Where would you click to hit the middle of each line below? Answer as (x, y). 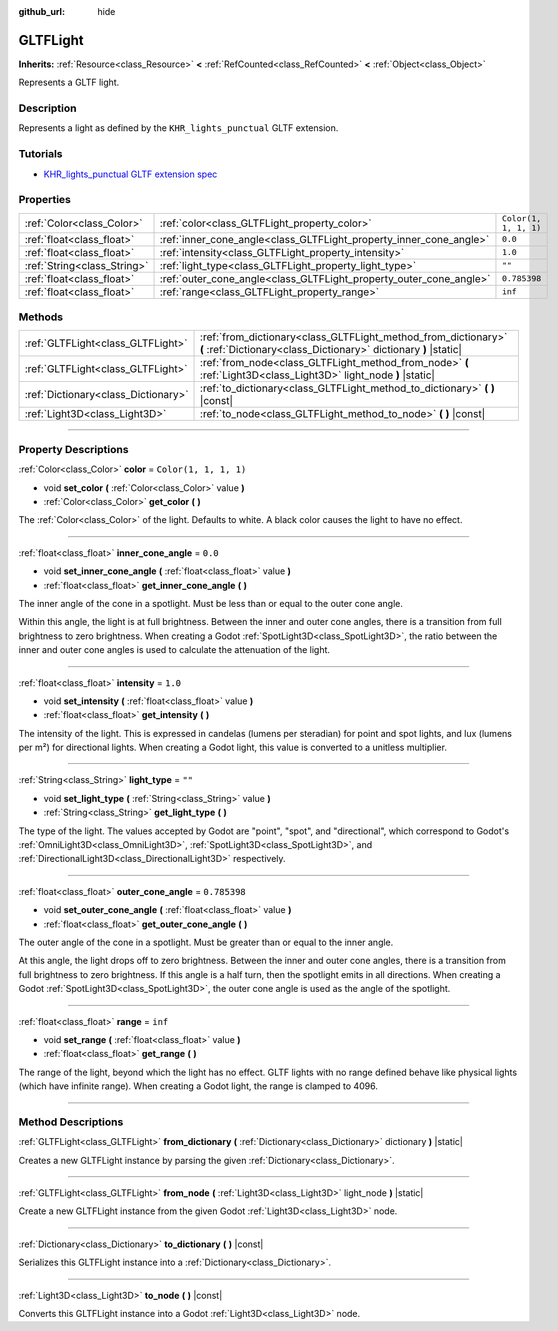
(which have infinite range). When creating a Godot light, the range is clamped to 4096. (198, 1086)
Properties (45, 200)
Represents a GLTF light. (69, 82)
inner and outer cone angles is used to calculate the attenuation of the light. (174, 650)
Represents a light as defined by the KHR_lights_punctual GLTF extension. (178, 128)
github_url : (41, 11)
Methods (41, 317)
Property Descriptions (73, 449)
